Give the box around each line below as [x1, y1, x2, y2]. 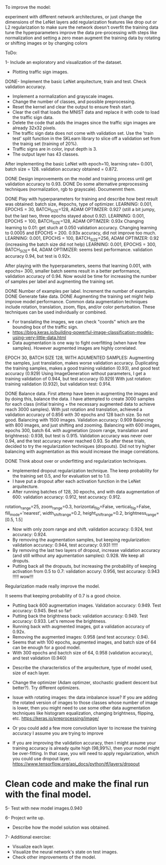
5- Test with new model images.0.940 [5, 805, 83, 811]
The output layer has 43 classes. [12, 151, 79, 157]
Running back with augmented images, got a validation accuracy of [12, 623, 150, 629]
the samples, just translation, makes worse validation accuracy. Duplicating [5, 360, 159, 366]
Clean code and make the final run [5, 778, 149, 789]
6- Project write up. [5, 814, 45, 820]
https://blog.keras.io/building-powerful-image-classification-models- [12, 329, 154, 335]
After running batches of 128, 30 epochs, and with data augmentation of [12, 489, 160, 495]
